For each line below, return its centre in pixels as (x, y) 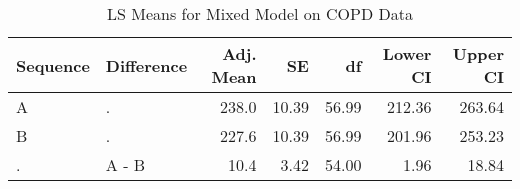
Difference (146, 65)
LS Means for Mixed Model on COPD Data (260, 13)
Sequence (53, 65)
